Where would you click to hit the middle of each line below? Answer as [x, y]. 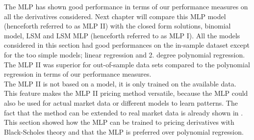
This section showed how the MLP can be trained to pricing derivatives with [119, 122]
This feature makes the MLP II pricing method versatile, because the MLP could [126, 93]
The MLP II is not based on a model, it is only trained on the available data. [120, 83]
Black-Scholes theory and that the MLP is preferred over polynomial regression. [124, 131]
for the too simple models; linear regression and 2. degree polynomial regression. [125, 54]
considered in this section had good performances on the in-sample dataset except [127, 45]
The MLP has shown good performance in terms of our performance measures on [126, 6]
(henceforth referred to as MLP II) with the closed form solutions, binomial [117, 26]
